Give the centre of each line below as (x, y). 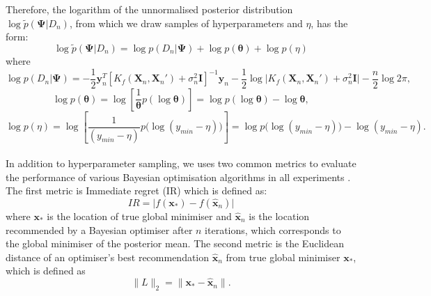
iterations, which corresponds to (273, 229)
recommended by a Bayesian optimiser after (99, 229)
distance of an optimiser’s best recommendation (108, 257)
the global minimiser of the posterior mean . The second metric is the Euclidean (175, 243)
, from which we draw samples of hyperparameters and (186, 23)
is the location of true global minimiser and (139, 216)
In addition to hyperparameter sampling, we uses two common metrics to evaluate (181, 163)
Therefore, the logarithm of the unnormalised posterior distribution (149, 9)
